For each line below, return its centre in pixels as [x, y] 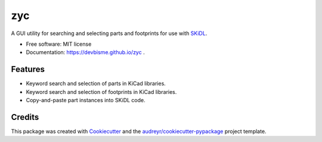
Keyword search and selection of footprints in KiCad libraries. [101, 91]
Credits [25, 117]
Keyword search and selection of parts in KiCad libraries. [96, 84]
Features [28, 69]
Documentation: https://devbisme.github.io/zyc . [86, 52]
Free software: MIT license [59, 44]
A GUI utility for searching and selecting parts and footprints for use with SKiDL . [109, 33]
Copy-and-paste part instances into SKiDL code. [86, 100]
